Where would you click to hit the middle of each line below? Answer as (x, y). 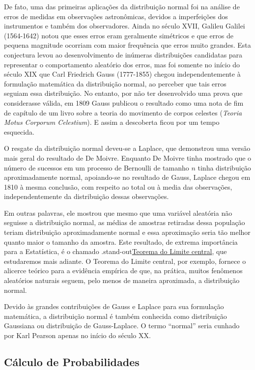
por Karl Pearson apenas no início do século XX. (77, 335)
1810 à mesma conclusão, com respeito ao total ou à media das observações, (118, 186)
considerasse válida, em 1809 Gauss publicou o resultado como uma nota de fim (124, 102)
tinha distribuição (224, 167)
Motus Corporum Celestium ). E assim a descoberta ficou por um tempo (112, 122)
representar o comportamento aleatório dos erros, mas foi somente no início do (122, 64)
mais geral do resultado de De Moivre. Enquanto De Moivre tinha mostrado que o (128, 157)
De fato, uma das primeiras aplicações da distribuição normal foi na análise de (122, 6)
